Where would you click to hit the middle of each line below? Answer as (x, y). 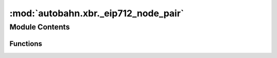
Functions (26, 43)
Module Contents (40, 27)
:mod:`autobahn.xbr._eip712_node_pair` (97, 13)
